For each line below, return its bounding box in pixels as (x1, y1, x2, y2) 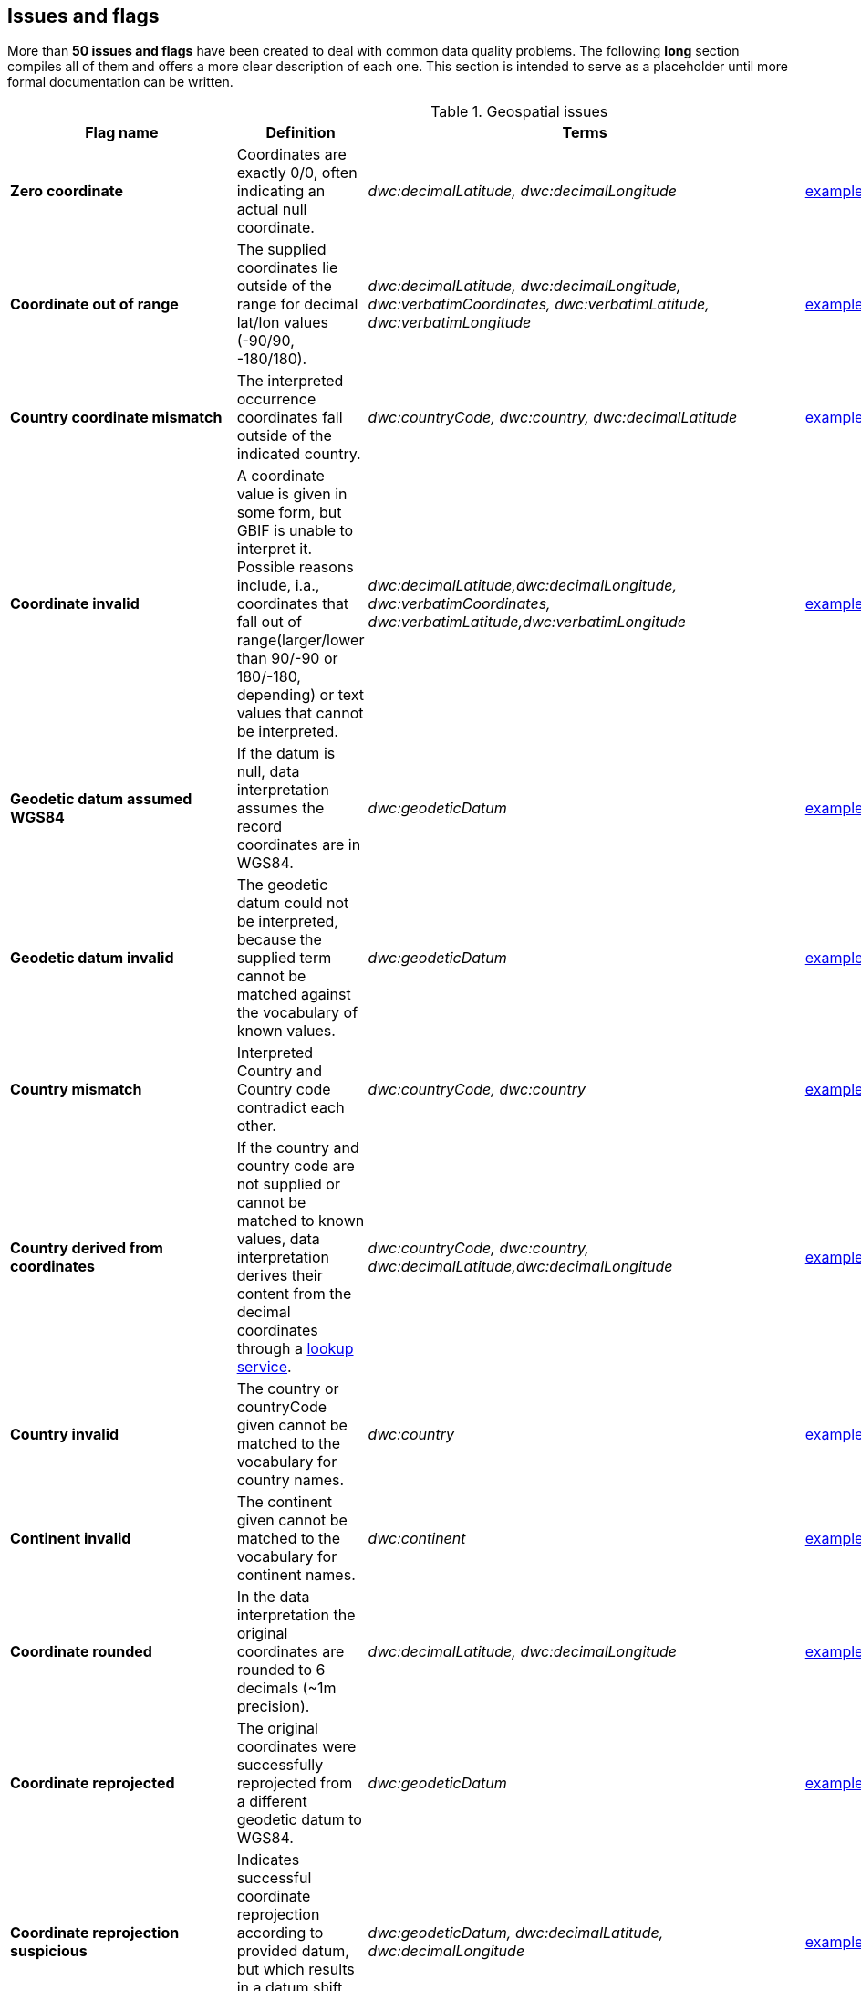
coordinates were (236, 1737, 357, 1756)
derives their (236, 1266, 323, 1285)
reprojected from (236, 1774, 353, 1793)
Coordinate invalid (10, 594, 140, 613)
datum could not (236, 894, 349, 913)
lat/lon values (236, 313, 328, 332)
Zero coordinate (10, 182, 123, 201)
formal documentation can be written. (7, 74, 233, 90)
